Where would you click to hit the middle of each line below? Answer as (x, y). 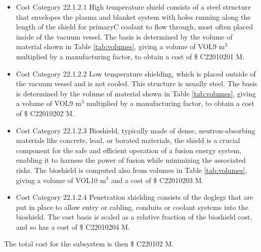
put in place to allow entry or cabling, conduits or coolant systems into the (132, 207)
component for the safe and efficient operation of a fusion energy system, (129, 150)
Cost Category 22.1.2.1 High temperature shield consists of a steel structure (134, 7)
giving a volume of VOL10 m (61, 180)
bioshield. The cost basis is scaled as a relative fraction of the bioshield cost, (134, 217)
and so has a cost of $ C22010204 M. (73, 226)
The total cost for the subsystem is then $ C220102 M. (89, 244)
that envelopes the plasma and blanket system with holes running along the (133, 16)
